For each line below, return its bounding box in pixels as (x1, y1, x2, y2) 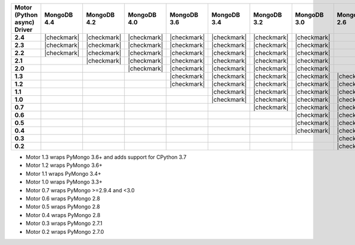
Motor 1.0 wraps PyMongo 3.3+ (25, 178, 103, 186)
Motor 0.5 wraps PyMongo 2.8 (25, 203, 101, 210)
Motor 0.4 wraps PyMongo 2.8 (25, 211, 101, 218)
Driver (14, 25, 33, 34)
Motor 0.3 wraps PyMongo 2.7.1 (25, 220, 103, 227)
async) (14, 18, 35, 26)
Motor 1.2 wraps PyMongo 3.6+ (25, 162, 103, 169)
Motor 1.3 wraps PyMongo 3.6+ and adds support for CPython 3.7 (25, 154, 186, 160)
